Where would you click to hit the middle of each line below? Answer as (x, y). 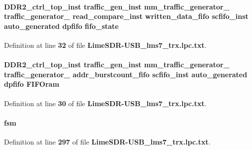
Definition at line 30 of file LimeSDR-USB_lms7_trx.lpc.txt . (105, 103)
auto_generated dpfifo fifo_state (61, 26)
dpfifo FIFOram (32, 84)
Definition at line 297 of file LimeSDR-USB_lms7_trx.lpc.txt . (107, 141)
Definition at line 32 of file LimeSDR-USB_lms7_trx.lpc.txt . (105, 45)
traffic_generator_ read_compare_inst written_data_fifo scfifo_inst (126, 16)
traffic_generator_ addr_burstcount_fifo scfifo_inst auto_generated (126, 74)
